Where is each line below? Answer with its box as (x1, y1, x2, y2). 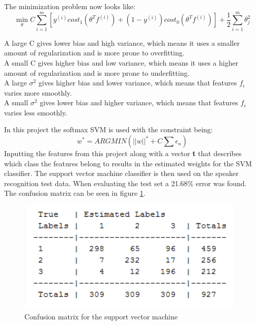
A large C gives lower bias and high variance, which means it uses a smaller (4, 37, 240, 48)
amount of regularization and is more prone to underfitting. (4, 67, 190, 78)
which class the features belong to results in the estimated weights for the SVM (4, 158, 252, 168)
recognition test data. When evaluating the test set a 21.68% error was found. (4, 178, 247, 188)
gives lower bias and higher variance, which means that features (40, 97, 238, 108)
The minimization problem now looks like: (4, 1, 135, 11)
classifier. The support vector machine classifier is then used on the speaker (4, 168, 239, 179)
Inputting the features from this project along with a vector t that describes (4, 148, 242, 159)
